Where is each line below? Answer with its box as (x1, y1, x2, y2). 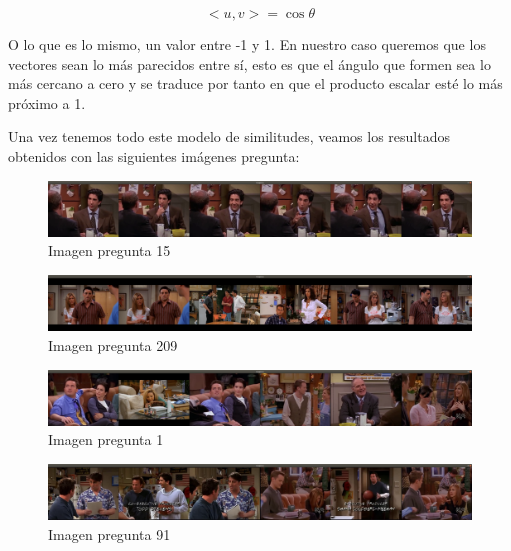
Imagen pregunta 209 (48, 334, 178, 355)
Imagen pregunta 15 (48, 240, 171, 261)
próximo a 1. (8, 92, 86, 113)
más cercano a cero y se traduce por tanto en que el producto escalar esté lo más (8, 73, 503, 94)
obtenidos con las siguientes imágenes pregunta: (8, 145, 300, 166)
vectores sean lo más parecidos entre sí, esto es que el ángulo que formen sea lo (8, 53, 491, 74)
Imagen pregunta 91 (48, 523, 171, 544)
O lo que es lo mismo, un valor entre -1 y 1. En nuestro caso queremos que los (8, 34, 486, 54)
